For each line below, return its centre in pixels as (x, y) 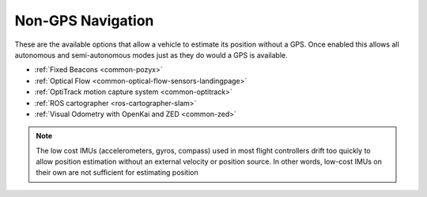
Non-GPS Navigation (84, 21)
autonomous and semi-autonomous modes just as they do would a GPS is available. (151, 55)
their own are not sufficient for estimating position (117, 172)
